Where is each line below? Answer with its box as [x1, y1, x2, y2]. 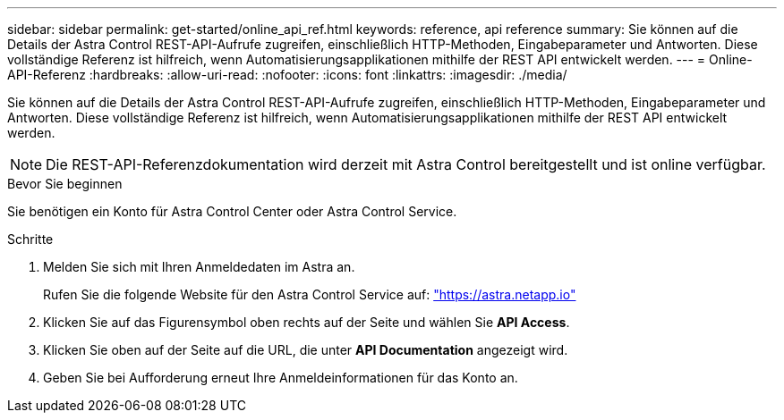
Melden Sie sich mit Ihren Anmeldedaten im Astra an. [43, 259, 355, 274]
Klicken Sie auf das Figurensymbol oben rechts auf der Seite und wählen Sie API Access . [43, 315, 570, 330]
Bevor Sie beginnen [7, 176, 123, 191]
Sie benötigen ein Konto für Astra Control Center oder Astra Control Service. [7, 204, 457, 219]
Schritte [7, 231, 54, 247]
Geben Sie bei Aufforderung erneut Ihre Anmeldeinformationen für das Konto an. [43, 370, 518, 385]
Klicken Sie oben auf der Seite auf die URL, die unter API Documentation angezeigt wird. [43, 342, 568, 357]
